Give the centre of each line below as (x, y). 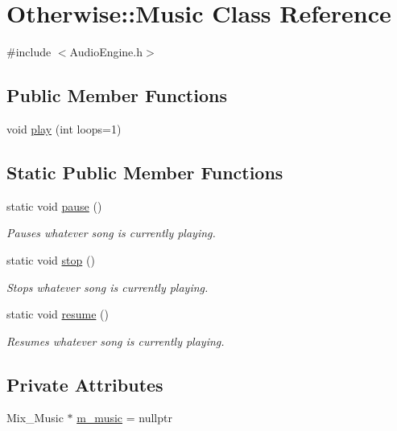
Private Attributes (85, 384)
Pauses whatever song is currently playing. (111, 233)
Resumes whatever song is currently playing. (116, 341)
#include (29, 52)
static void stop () (51, 259)
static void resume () (58, 314)
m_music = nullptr (124, 418)
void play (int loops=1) (64, 128)
